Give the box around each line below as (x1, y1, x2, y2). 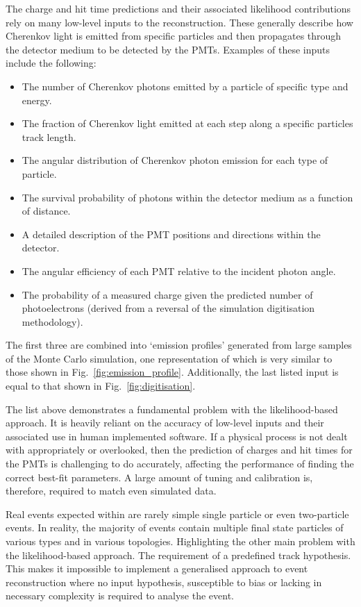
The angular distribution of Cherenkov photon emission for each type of (22, 153, 328, 167)
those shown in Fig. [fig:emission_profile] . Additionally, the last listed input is (6, 365, 339, 379)
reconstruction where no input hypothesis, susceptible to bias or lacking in (6, 574, 322, 589)
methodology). (22, 314, 83, 329)
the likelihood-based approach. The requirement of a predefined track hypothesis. (6, 547, 351, 562)
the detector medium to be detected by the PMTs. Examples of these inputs (6, 42, 330, 56)
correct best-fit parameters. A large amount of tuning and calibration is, (6, 469, 313, 484)
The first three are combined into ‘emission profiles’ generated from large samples (6, 338, 352, 352)
